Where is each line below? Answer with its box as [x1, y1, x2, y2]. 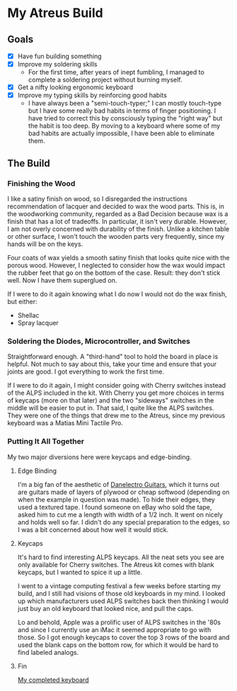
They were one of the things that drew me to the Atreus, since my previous [7, 411, 226, 420]
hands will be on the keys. [7, 240, 83, 248]
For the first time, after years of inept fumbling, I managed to [28, 68, 205, 77]
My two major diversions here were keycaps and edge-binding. [7, 452, 192, 461]
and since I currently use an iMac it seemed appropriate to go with [17, 625, 212, 634]
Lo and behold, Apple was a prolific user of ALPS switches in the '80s [17, 618, 221, 627]
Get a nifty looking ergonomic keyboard [17, 83, 133, 91]
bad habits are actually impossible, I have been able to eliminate [28, 129, 215, 137]
